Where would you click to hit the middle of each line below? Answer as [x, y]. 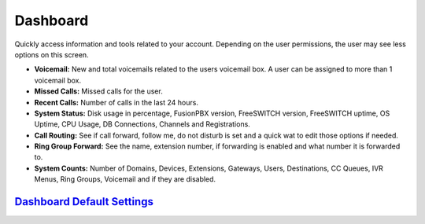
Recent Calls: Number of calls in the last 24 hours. [116, 102]
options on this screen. [52, 54]
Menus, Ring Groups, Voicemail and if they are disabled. [125, 179]
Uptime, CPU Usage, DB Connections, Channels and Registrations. [142, 124]
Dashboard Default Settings [84, 202]
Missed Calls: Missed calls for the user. [98, 91]
